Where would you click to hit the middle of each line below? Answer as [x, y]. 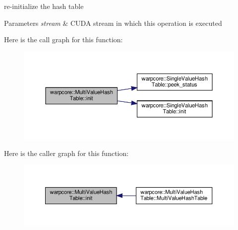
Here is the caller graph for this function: [66, 153]
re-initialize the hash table [44, 6]
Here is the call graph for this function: [63, 39]
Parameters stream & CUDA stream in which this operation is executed [113, 23]
